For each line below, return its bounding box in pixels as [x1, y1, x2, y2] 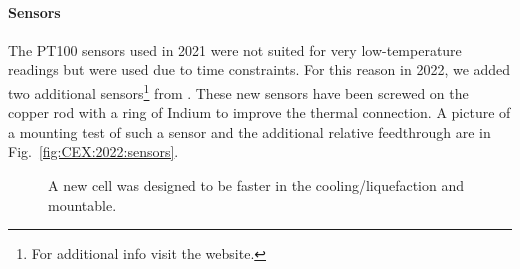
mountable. [48, 194, 117, 215]
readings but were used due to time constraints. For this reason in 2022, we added [8, 59, 511, 80]
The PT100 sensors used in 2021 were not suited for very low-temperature [8, 39, 462, 60]
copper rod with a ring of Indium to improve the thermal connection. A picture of [8, 102, 511, 123]
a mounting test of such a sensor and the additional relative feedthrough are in [8, 121, 491, 142]
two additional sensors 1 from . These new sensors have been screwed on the [8, 79, 469, 103]
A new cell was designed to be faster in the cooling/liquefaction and [48, 175, 464, 196]
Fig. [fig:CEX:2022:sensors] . [8, 141, 179, 162]
